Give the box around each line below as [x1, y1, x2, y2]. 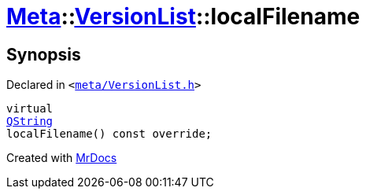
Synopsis [6, 44, 81, 64]
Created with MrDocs [6, 151, 117, 165]
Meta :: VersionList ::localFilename [6, 3, 360, 30]
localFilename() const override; [6, 127, 213, 141]
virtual [6, 102, 54, 116]
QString [6, 115, 54, 128]
